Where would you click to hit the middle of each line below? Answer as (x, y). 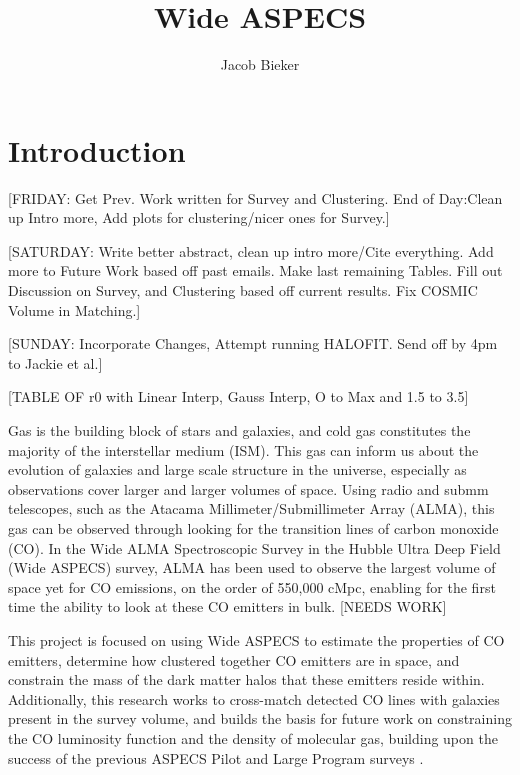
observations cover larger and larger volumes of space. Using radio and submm (248, 488)
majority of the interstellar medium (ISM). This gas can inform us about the (243, 449)
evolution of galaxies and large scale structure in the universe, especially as (237, 469)
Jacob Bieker (260, 64)
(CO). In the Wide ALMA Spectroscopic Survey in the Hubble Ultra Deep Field (254, 547)
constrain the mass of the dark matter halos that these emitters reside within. (246, 679)
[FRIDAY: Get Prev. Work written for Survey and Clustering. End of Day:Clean (255, 197)
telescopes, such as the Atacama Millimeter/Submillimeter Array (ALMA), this (251, 508)
